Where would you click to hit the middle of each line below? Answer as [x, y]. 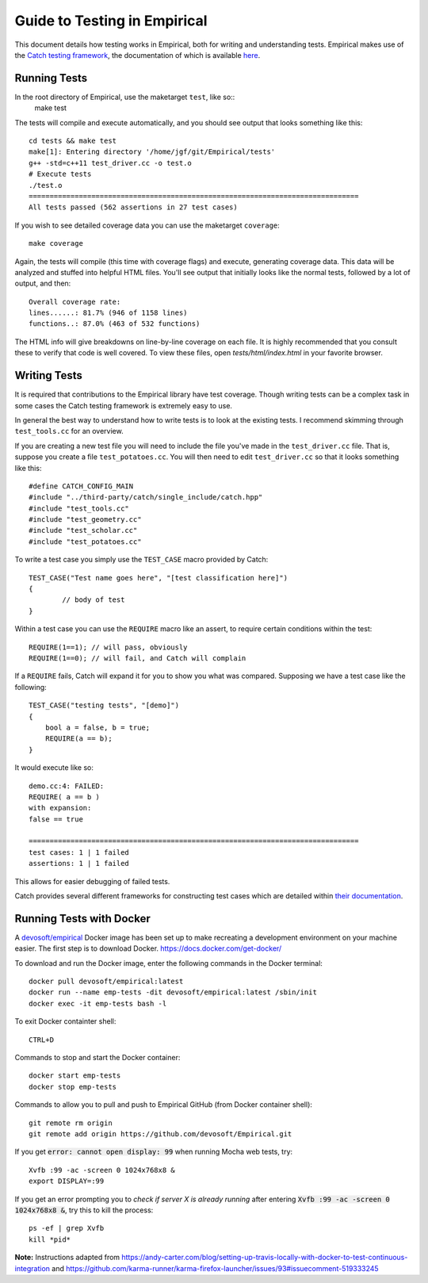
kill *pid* [50, 1239]
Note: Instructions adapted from [67, 1258]
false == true [56, 819]
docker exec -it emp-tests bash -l [98, 1003]
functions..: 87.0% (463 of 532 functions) [115, 324]
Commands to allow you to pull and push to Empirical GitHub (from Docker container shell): [164, 1105]
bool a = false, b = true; [97, 727]
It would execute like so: [54, 768]
